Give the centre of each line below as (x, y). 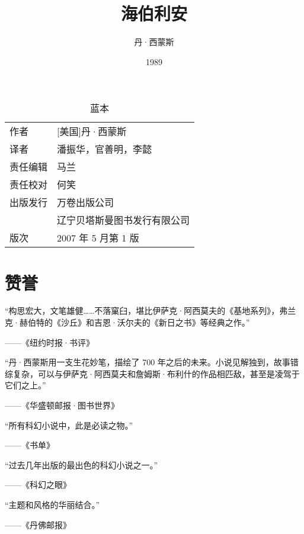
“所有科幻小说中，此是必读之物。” (69, 425)
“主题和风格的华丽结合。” (52, 504)
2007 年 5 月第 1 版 (98, 238)
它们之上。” (25, 385)
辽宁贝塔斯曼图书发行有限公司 (124, 220)
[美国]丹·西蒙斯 (92, 131)
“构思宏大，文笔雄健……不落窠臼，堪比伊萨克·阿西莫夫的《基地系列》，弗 (146, 311)
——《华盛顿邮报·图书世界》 (62, 405)
